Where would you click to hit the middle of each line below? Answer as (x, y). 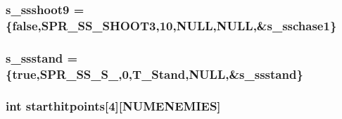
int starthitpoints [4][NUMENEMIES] (113, 106)
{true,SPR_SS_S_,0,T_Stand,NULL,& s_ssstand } (154, 74)
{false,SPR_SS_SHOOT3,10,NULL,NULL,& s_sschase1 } (171, 25)
